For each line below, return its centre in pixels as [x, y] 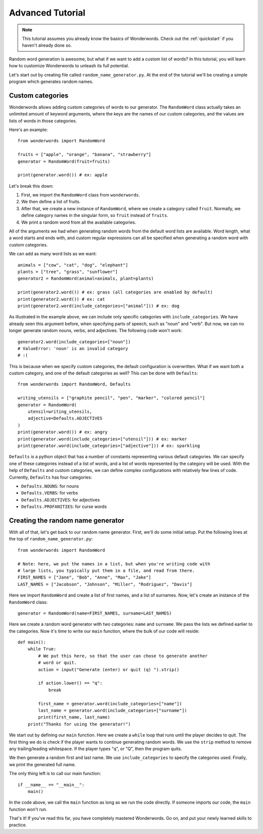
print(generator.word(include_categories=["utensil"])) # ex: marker [103, 439]
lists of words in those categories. [43, 121]
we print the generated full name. [42, 764]
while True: [42, 649]
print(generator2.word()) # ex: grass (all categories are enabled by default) [115, 292]
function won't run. [28, 809]
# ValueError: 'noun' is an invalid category [73, 348]
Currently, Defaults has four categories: [51, 477]
